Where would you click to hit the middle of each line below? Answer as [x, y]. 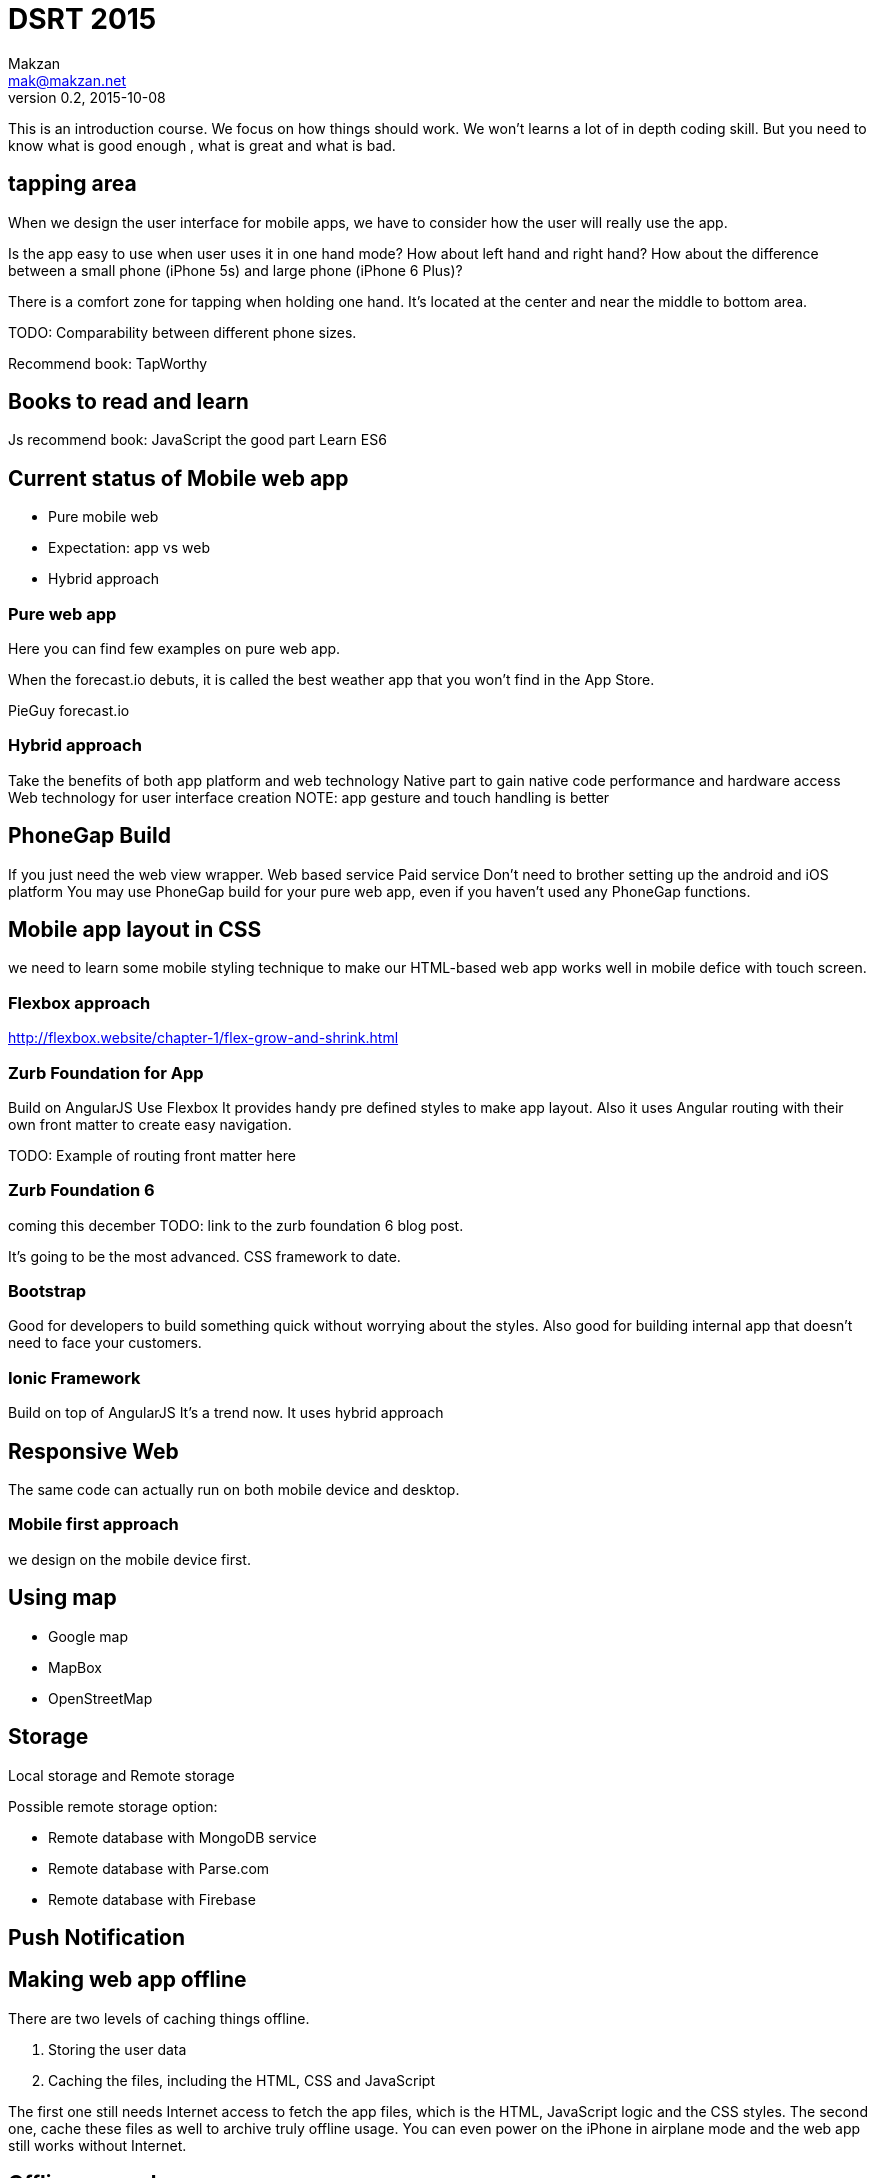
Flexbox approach [79, 1002]
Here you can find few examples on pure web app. [174, 649]
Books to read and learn [128, 402]
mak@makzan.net [67, 80]
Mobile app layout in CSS [135, 930]
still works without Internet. [97, 2145]
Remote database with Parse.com [159, 1868]
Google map [88, 1636]
